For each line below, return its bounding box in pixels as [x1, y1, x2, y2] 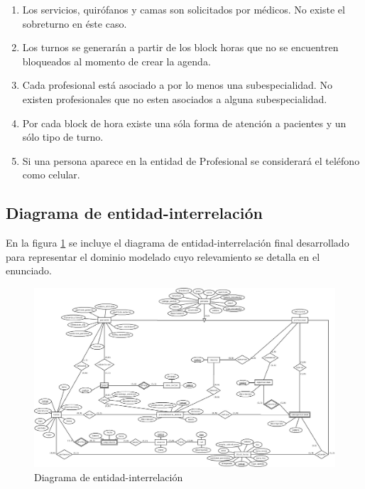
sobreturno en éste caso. [22, 16, 127, 31]
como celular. [22, 167, 80, 182]
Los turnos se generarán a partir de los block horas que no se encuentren [22, 40, 339, 55]
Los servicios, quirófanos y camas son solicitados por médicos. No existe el [22, 2, 345, 16]
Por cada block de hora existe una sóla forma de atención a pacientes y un [22, 115, 347, 130]
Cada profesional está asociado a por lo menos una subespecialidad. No [22, 77, 332, 92]
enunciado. [6, 263, 52, 278]
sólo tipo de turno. [22, 129, 104, 144]
